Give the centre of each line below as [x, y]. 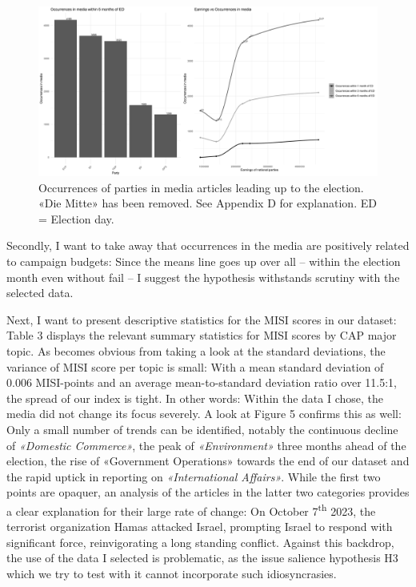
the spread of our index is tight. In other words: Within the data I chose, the [195, 398]
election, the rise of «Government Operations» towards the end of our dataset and [208, 461]
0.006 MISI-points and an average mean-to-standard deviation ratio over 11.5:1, [202, 382]
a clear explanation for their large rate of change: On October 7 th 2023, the [191, 509]
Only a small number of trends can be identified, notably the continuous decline [202, 429]
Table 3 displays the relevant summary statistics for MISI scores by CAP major [202, 335]
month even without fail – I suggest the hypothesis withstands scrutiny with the [203, 277]
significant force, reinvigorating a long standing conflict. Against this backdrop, [200, 542]
